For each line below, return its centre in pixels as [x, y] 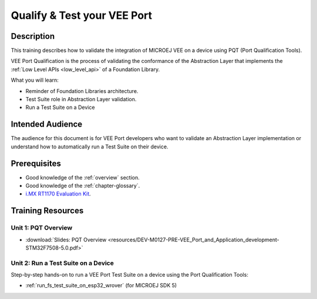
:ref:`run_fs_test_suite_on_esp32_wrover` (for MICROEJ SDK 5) [101, 285]
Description [33, 36]
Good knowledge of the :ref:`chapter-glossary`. [83, 186]
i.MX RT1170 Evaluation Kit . [58, 194]
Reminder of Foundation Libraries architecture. [82, 91]
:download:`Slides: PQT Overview [66, 240]
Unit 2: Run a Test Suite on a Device [62, 263]
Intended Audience [47, 124]
